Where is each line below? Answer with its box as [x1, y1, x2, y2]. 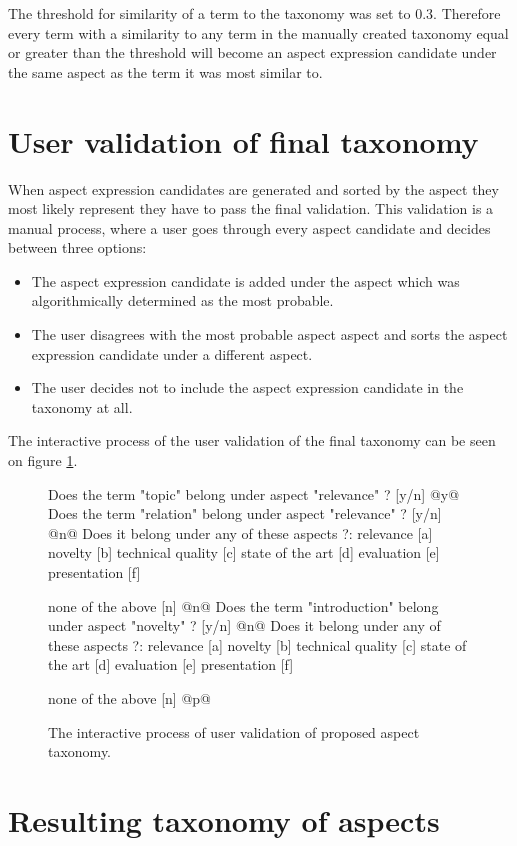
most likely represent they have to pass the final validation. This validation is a [8, 198, 494, 219]
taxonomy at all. [31, 396, 133, 417]
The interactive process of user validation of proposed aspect [48, 721, 420, 742]
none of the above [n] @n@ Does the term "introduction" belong [48, 595, 439, 616]
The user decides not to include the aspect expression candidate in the [31, 377, 464, 398]
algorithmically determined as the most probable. [31, 290, 334, 311]
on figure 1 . [8, 450, 78, 471]
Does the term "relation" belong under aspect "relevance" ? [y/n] [48, 503, 442, 524]
